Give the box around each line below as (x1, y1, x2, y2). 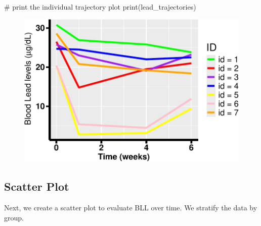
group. (4, 212, 24, 222)
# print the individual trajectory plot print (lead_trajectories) (4, 2, 196, 12)
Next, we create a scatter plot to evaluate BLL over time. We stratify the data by (4, 202, 257, 213)
